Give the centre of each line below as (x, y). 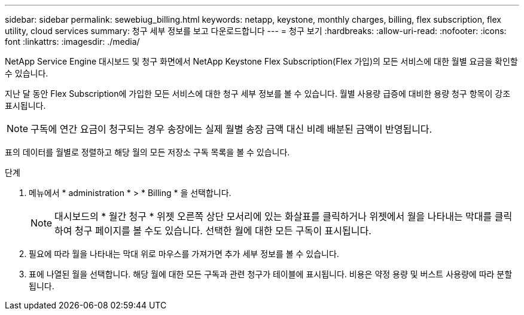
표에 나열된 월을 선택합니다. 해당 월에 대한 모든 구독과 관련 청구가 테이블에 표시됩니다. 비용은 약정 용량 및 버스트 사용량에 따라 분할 (271, 274)
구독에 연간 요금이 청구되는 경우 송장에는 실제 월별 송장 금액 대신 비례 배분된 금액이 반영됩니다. (231, 129)
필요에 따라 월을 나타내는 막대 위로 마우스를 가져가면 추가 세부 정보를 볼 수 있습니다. (184, 254)
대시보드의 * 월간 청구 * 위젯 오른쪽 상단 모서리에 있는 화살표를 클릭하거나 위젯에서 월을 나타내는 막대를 (273, 216)
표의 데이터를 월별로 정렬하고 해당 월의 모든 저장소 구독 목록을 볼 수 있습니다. (147, 152)
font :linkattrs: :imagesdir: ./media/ (72, 42)
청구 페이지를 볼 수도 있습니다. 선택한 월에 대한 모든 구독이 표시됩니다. (223, 231)
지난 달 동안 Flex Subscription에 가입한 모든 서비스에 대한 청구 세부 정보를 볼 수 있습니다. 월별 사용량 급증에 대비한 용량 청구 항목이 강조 (258, 94)
